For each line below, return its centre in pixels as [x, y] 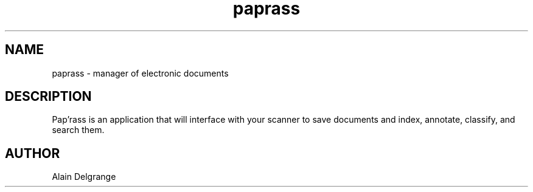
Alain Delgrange [84, 177]
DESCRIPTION [48, 97]
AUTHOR [33, 153]
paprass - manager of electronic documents [140, 73]
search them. [78, 130]
